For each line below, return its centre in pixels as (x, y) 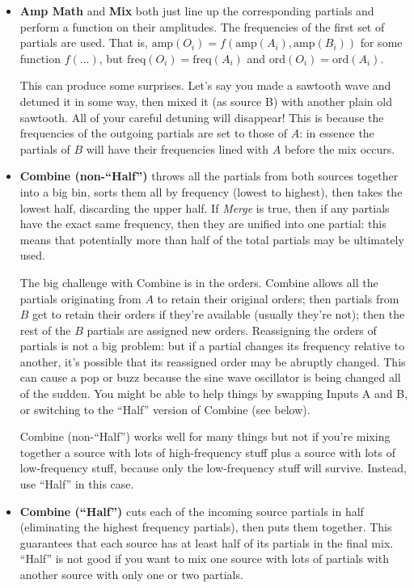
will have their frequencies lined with (177, 148)
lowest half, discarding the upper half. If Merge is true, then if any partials (205, 207)
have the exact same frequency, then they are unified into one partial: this (203, 224)
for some (381, 42)
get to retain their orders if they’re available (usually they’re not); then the (219, 314)
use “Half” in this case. (77, 484)
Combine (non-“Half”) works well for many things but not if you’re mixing (205, 436)
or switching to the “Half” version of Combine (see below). (165, 409)
